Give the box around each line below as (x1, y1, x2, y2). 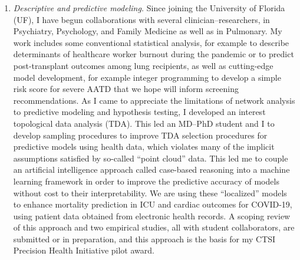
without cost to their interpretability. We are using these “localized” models (13, 186, 287, 199)
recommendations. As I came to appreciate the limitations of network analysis (13, 94, 295, 106)
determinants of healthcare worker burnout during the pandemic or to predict (13, 48, 294, 60)
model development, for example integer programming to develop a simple (13, 71, 281, 83)
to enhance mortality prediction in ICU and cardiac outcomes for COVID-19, (13, 198, 292, 210)
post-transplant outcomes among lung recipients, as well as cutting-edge (13, 59, 273, 71)
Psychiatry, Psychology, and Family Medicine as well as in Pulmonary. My (13, 25, 282, 37)
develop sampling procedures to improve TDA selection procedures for (13, 129, 268, 141)
